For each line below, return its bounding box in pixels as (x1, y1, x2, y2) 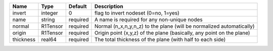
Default (68, 3, 87, 10)
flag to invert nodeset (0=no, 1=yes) (94, 10, 179, 16)
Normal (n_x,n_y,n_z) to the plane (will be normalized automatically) (94, 23, 255, 30)
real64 (41, 36, 57, 43)
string (41, 16, 55, 23)
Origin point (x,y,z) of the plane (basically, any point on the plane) (94, 29, 250, 36)
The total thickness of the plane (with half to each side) (94, 36, 226, 43)
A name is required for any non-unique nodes (94, 16, 203, 23)
